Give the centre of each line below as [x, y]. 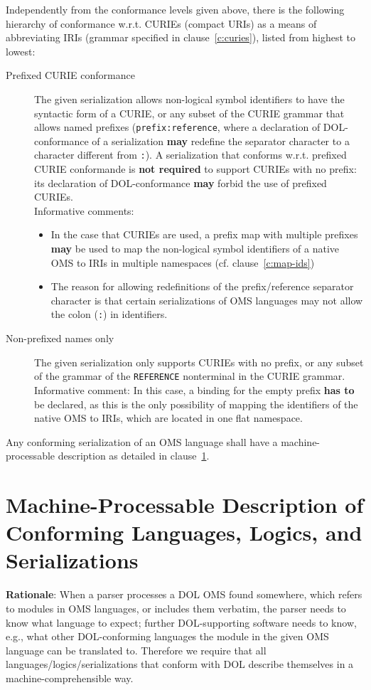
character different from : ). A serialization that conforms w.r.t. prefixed [190, 155]
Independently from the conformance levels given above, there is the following [175, 9]
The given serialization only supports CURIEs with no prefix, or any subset [199, 362]
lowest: [21, 51]
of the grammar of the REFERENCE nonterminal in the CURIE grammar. [190, 376]
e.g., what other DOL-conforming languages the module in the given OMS [167, 636]
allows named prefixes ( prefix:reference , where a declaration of [177, 127]
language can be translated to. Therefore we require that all [136, 650]
